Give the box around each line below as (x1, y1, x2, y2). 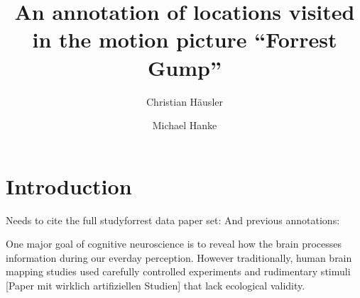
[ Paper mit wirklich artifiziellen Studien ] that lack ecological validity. (6, 278, 305, 292)
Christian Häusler (146, 94, 223, 109)
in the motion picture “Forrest (32, 25, 337, 54)
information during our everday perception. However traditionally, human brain (6, 250, 352, 265)
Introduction (6, 171, 132, 200)
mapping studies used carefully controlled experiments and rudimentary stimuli (6, 264, 351, 279)
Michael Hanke (152, 118, 217, 133)
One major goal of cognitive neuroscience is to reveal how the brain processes (6, 236, 342, 251)
